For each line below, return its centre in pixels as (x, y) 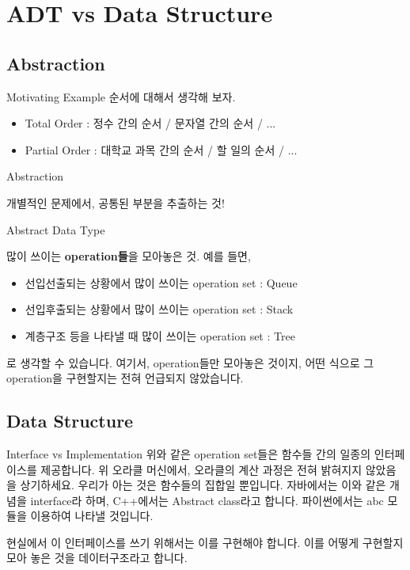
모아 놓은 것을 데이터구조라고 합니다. (97, 558)
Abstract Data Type (56, 229)
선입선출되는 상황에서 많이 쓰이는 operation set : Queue (161, 282)
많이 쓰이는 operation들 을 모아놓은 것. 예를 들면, (129, 256)
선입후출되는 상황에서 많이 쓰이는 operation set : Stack (159, 309)
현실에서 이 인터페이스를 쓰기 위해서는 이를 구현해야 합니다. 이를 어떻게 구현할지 (205, 542)
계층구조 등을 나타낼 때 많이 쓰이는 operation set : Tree (160, 335)
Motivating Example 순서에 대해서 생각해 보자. (121, 96)
